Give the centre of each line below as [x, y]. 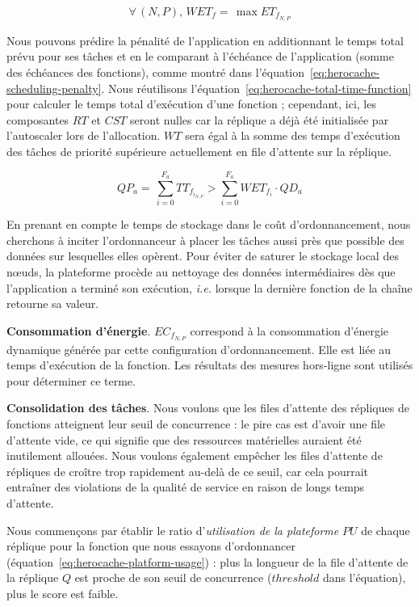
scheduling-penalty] [54, 88]
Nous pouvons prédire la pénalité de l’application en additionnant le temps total [205, 40]
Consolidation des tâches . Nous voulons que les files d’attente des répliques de [208, 408]
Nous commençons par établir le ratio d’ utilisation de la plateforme [173, 530]
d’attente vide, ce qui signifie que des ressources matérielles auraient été [184, 439]
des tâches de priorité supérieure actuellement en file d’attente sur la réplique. [199, 152]
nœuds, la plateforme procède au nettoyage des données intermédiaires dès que [201, 271]
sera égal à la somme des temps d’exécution [293, 135]
